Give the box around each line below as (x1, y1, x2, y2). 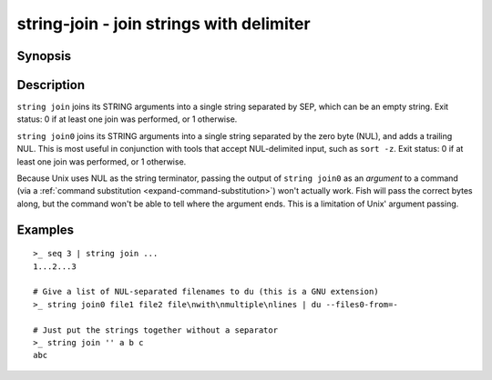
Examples (16, 222, 75, 237)
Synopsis (16, 48, 72, 64)
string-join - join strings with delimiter (16, 14, 311, 34)
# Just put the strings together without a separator (33, 325, 278, 335)
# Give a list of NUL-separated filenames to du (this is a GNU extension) (33, 286, 379, 297)
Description (16, 77, 86, 93)
